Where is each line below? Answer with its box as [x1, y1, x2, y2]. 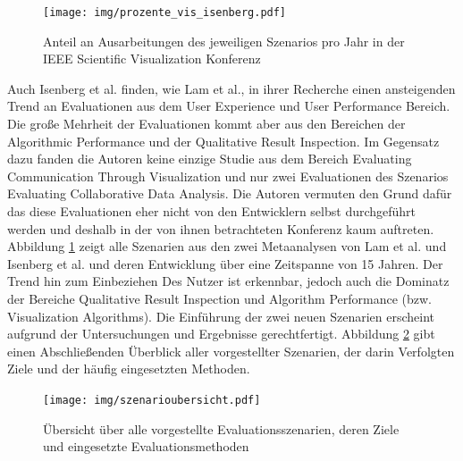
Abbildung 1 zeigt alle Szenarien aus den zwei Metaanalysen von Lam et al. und [7, 237, 447, 256]
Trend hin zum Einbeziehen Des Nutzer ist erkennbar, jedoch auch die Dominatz [7, 272, 450, 290]
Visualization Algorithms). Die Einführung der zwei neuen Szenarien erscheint [7, 306, 435, 325]
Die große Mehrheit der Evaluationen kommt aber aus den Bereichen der [7, 114, 406, 133]
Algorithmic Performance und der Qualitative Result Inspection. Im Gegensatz [7, 131, 440, 150]
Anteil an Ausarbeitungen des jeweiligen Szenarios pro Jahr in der [43, 31, 405, 50]
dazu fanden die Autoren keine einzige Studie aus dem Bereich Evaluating [7, 149, 412, 168]
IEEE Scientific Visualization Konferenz [43, 49, 261, 68]
